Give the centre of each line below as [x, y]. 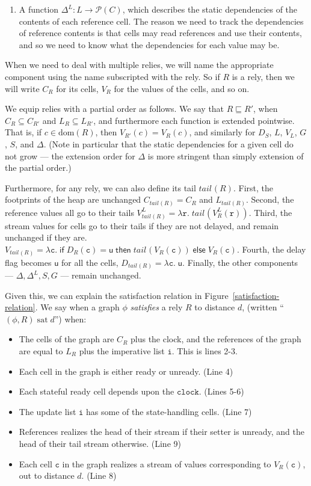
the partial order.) [38, 168]
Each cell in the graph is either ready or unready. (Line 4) [126, 371]
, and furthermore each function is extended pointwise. [194, 120]
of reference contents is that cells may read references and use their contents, [160, 33]
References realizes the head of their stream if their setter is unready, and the [162, 432]
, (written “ [263, 307]
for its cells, [77, 88]
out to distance [47, 475]
